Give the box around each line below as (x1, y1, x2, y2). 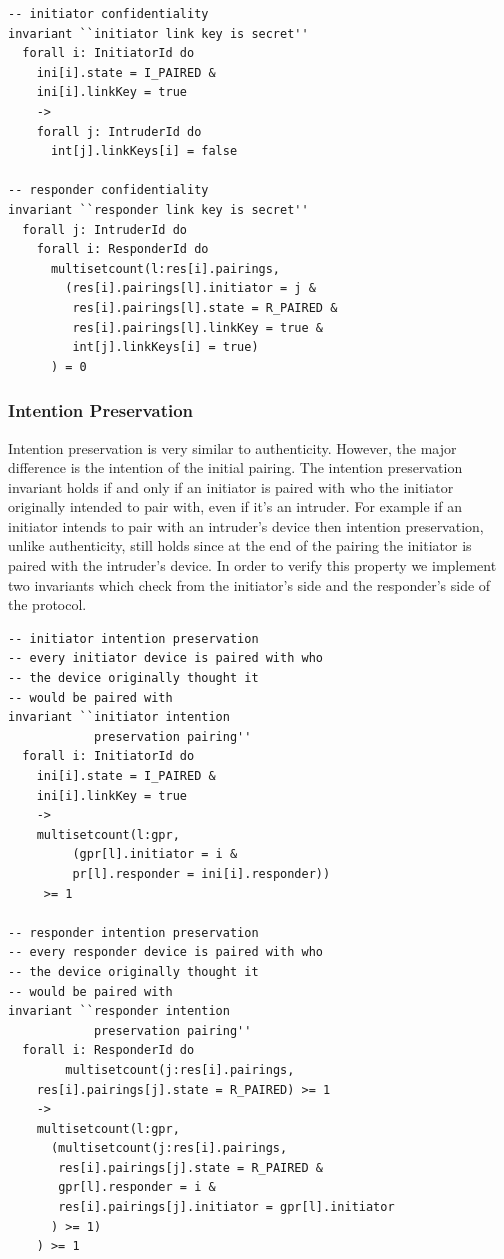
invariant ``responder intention (8, 1004, 230, 1019)
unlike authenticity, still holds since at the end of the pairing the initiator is (8, 535, 472, 556)
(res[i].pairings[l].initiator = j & (65, 281, 316, 296)
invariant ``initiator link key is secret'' (8, 26, 309, 41)
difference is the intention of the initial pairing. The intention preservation (8, 457, 463, 478)
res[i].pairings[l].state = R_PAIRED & (72, 300, 338, 315)
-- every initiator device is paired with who (8, 651, 323, 666)
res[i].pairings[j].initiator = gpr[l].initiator (58, 1200, 395, 1215)
